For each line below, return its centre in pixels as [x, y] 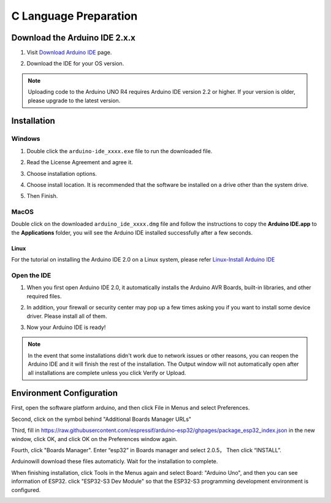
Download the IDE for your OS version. [75, 64]
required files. [44, 296]
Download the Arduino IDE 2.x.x [74, 38]
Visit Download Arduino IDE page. [69, 53]
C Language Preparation [74, 16]
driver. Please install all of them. [67, 316]
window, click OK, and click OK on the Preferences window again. [94, 439]
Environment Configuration [64, 393]
